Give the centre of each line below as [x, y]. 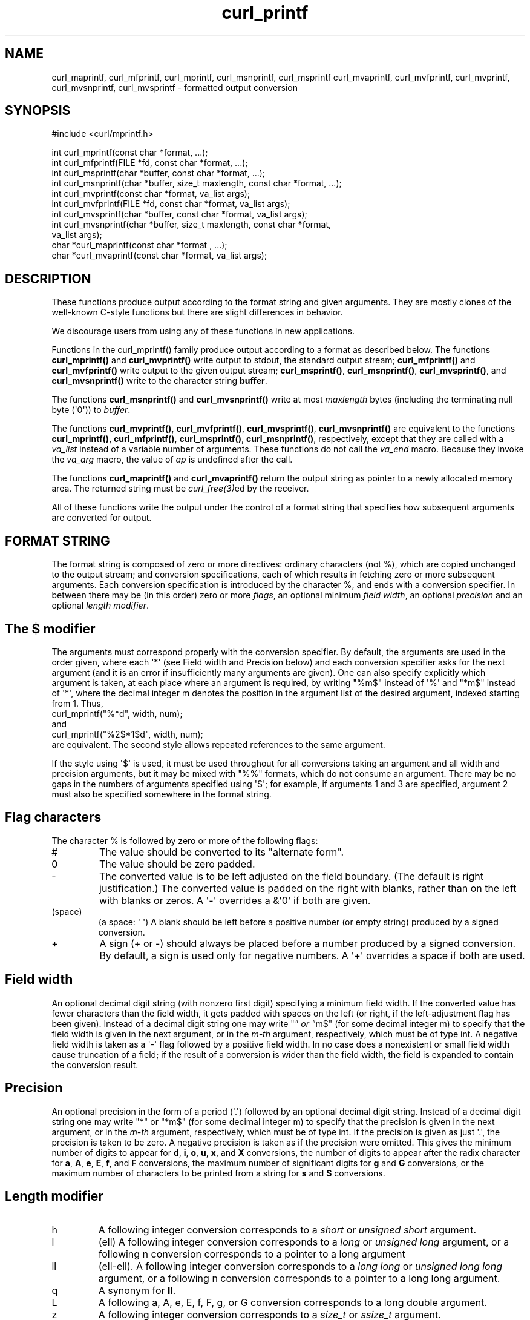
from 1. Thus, [77, 703]
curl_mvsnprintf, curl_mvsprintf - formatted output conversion [175, 87]
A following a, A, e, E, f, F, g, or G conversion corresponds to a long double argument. [293, 1303]
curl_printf [265, 13]
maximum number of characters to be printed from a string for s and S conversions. [218, 1173]
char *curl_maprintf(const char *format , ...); [139, 245]
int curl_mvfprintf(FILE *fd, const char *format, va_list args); [171, 204]
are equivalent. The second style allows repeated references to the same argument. [218, 744]
